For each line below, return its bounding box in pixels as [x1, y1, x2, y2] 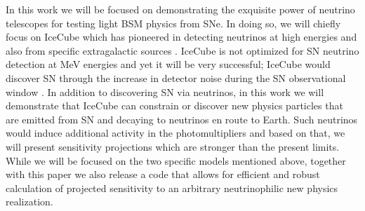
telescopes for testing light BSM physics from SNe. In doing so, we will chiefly [6, 15, 341, 30]
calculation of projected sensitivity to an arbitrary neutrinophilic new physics [6, 180, 338, 195]
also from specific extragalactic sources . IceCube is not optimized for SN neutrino [6, 43, 359, 57]
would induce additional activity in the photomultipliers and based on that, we [6, 125, 345, 140]
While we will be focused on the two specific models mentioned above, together [6, 153, 346, 168]
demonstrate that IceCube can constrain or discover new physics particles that [6, 98, 343, 113]
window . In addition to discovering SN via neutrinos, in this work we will [6, 84, 324, 99]
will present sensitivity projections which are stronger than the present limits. [6, 139, 340, 154]
